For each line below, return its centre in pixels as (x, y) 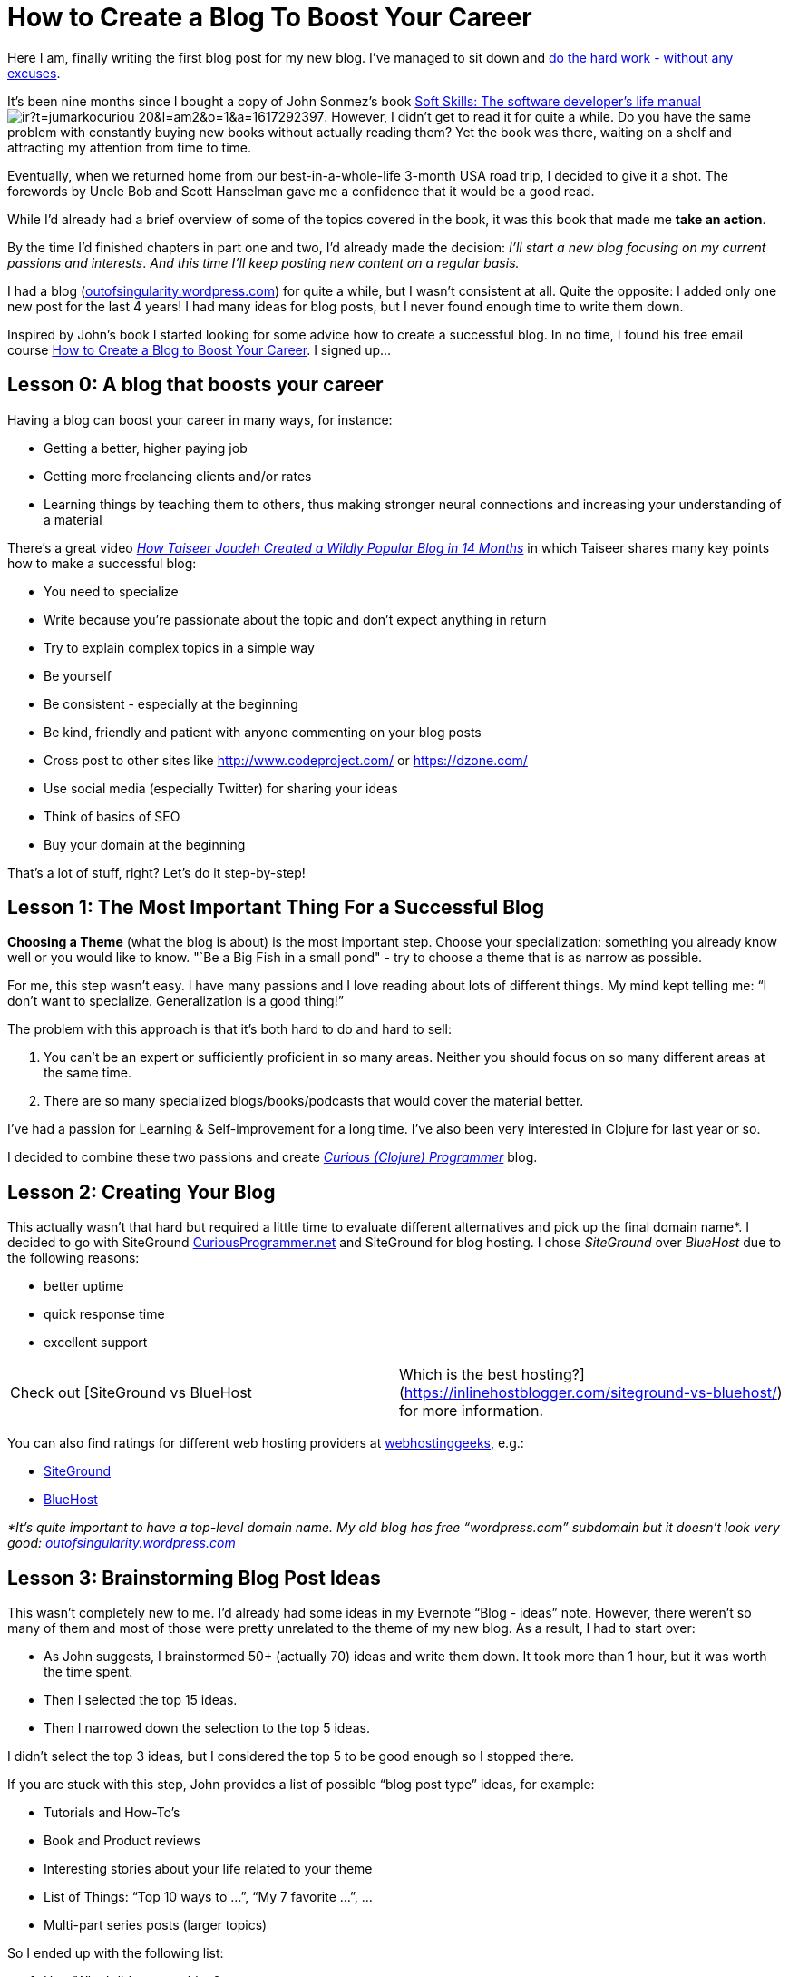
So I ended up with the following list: (116, 1953)
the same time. (88, 1073)
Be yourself (78, 675)
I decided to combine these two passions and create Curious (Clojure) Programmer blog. (273, 1157)
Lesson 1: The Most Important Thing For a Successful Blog (276, 908)
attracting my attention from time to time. (130, 147)
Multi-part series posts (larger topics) (156, 1925)
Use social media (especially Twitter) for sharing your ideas (221, 788)
